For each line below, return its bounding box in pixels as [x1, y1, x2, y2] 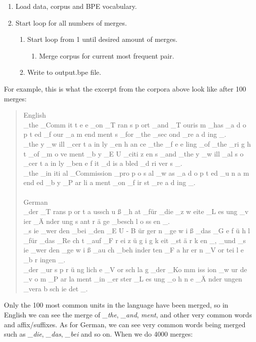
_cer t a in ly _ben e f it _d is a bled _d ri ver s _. [23, 158, 183, 168]
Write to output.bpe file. [27, 67, 101, 77]
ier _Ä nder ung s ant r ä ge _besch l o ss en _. [23, 216, 170, 226]
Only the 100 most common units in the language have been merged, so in [4, 300, 228, 310]
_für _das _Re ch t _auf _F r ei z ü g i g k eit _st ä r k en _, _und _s [23, 235, 246, 245]
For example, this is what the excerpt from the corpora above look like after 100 [4, 83, 246, 93]
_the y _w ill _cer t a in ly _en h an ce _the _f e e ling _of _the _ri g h [23, 138, 251, 149]
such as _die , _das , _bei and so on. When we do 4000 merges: [4, 329, 193, 339]
